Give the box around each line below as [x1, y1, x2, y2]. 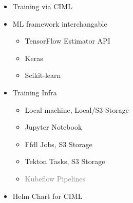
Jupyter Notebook [25, 121, 82, 132]
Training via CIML [12, 1, 72, 11]
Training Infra [12, 87, 57, 97]
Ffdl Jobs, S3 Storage [25, 138, 92, 149]
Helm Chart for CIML [12, 190, 83, 201]
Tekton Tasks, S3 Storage [25, 156, 105, 167]
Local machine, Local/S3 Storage [25, 104, 129, 115]
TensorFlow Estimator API [25, 35, 110, 46]
